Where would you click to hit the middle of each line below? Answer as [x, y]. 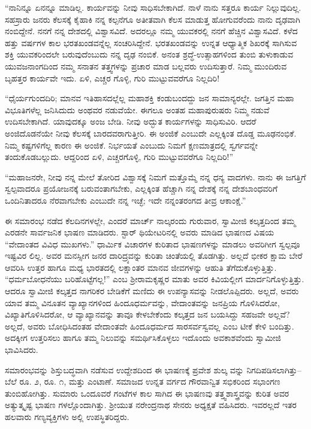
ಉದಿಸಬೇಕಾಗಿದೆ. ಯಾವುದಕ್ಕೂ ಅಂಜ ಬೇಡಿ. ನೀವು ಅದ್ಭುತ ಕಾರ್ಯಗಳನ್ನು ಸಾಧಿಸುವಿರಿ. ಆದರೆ [131, 121]
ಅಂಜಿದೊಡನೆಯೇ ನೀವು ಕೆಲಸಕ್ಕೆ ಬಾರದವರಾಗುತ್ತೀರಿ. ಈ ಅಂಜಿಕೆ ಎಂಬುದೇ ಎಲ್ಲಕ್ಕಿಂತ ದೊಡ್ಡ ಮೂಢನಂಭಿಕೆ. [151, 133]
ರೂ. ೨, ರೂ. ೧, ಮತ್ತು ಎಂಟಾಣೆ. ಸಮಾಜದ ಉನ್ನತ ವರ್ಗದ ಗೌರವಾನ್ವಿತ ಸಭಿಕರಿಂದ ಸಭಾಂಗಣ [150, 381]
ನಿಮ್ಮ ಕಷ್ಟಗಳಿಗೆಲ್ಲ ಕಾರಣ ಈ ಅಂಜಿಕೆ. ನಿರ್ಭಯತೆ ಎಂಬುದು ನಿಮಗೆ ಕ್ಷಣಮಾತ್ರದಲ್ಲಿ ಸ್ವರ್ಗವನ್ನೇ [132, 145]
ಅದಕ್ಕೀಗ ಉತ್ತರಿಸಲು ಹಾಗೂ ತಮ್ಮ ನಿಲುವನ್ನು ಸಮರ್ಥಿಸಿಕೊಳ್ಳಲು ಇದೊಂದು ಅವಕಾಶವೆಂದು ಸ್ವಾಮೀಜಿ [143, 338]
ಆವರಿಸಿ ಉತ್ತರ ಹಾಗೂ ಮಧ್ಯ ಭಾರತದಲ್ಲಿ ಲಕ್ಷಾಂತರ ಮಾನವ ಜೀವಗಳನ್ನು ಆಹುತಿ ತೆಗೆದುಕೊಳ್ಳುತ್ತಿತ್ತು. [141, 267]
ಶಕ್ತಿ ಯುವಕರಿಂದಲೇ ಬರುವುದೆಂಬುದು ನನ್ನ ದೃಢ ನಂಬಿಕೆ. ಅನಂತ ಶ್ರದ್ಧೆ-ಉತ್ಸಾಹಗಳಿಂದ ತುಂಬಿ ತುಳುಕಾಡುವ [149, 54]
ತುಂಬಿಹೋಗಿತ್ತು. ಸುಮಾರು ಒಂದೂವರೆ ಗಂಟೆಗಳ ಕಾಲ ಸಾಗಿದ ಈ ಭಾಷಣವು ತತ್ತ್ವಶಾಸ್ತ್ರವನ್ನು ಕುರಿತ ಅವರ [147, 393]
